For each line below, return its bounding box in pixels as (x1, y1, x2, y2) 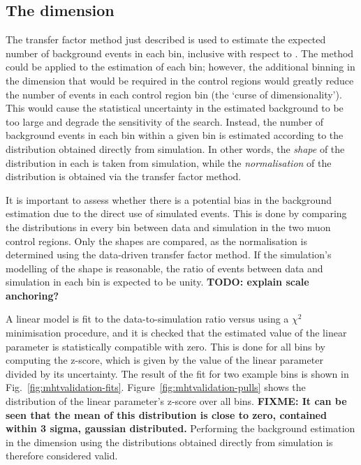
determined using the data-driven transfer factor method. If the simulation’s (6, 247, 332, 262)
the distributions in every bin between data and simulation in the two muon (6, 219, 331, 234)
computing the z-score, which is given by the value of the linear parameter (6, 353, 323, 367)
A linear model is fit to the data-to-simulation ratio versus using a (6, 311, 289, 326)
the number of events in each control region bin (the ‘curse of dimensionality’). (6, 87, 342, 101)
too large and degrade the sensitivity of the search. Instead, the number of (6, 114, 324, 128)
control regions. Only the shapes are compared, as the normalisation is (6, 233, 307, 248)
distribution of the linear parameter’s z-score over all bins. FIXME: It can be (6, 394, 347, 408)
